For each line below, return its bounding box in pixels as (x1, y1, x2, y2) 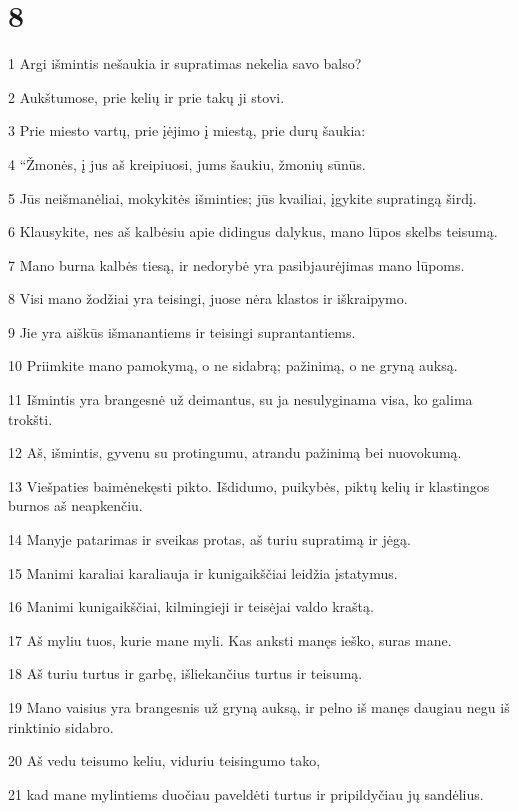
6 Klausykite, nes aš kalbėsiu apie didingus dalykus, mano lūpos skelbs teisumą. (8, 221, 498, 242)
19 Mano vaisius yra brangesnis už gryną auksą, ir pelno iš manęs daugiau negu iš (8, 697, 510, 717)
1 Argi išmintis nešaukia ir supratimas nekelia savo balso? (8, 53, 362, 74)
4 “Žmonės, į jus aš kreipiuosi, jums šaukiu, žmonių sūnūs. (8, 153, 366, 174)
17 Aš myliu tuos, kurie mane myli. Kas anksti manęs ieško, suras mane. (8, 629, 452, 650)
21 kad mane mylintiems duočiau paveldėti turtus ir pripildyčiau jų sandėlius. (8, 783, 484, 804)
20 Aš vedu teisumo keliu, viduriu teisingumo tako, (8, 750, 321, 771)
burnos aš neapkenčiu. (8, 495, 143, 516)
